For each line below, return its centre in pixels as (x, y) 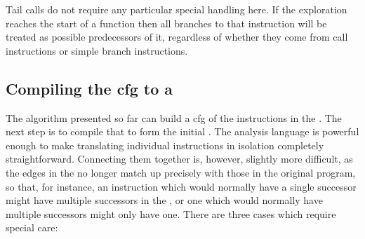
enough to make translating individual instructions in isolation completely (165, 145)
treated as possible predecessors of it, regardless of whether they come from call (177, 37)
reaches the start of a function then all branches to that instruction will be (166, 23)
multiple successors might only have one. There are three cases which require (171, 213)
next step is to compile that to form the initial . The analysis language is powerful (182, 131)
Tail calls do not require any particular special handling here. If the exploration (177, 9)
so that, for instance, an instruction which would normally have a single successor (181, 186)
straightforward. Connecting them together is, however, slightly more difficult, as (179, 159)
